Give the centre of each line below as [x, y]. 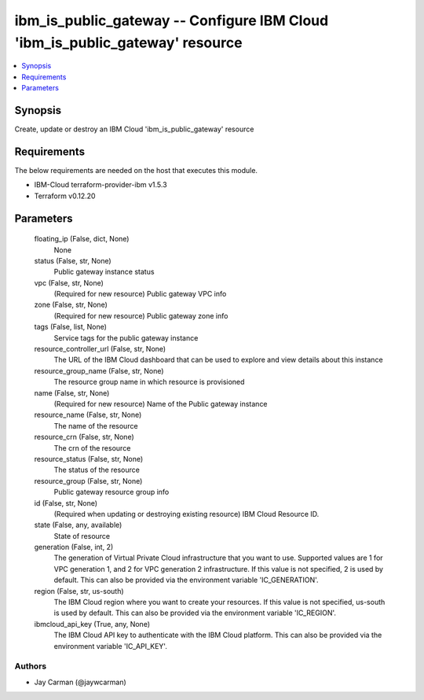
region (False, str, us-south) [79, 591]
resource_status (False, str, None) [89, 459]
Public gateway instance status [104, 272]
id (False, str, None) [66, 503]
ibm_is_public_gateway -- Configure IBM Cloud [172, 20]
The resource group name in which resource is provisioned [149, 382]
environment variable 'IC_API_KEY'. [111, 646]
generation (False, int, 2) [74, 547]
